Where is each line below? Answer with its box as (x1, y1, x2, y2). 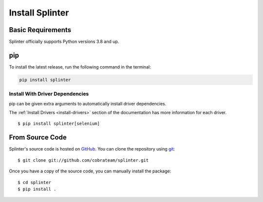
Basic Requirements (9, 26, 72, 34)
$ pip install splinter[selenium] (18, 121, 100, 126)
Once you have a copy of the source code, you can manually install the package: (9, 168, 171, 174)
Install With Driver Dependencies (9, 90, 89, 97)
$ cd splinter (18, 180, 51, 185)
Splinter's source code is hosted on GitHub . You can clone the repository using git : (9, 146, 175, 152)
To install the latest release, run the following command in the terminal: (9, 64, 151, 70)
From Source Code (9, 134, 67, 142)
